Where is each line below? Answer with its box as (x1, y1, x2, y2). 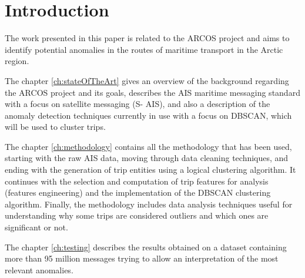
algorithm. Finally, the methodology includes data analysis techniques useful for (5, 197, 293, 210)
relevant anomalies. (5, 263, 73, 276)
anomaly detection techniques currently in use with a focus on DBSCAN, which (5, 109, 292, 121)
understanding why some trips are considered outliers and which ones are (5, 209, 269, 222)
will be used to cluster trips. (5, 120, 106, 133)
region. (5, 55, 29, 67)
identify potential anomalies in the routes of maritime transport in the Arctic (5, 43, 283, 55)
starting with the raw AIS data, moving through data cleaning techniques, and (5, 152, 289, 164)
